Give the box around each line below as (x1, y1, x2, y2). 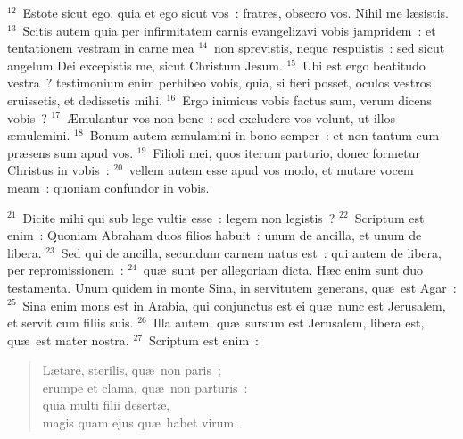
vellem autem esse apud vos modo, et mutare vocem (128, 161, 414, 179)
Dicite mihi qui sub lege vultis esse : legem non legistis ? (22, 208, 335, 227)
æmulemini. (7, 126, 70, 145)
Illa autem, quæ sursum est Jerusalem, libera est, (153, 313, 425, 332)
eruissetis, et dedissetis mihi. (7, 90, 162, 109)
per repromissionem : (7, 261, 124, 279)
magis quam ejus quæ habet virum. (42, 413, 238, 432)
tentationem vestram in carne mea (7, 38, 194, 57)
